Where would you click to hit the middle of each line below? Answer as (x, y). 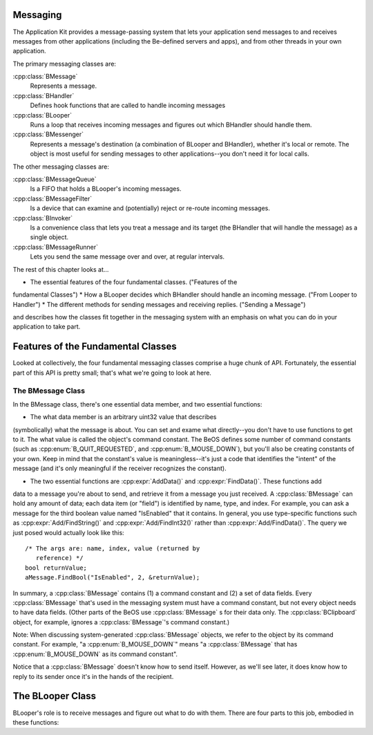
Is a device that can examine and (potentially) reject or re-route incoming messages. (150, 208)
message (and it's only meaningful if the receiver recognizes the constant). (120, 468)
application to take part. (47, 327)
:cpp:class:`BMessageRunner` (55, 247)
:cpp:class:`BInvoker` (43, 218)
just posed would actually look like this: (68, 532)
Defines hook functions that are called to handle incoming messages (128, 105)
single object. (49, 237)
